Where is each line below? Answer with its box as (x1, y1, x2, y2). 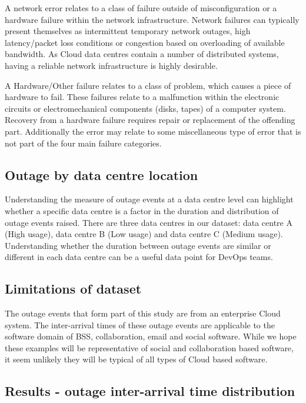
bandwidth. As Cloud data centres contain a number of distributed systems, (5, 48, 279, 60)
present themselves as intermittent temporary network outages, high (5, 25, 251, 37)
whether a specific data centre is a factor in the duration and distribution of (5, 204, 279, 217)
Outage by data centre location (5, 165, 198, 184)
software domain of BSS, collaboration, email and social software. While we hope (5, 330, 297, 342)
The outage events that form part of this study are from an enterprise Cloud (5, 307, 281, 319)
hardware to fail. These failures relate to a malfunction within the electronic (5, 91, 280, 103)
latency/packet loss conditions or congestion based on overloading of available (5, 36, 285, 48)
